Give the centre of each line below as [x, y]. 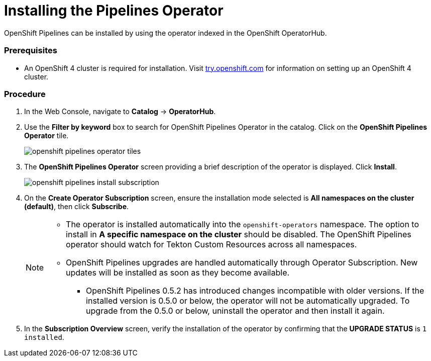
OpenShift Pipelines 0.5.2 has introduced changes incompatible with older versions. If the [255, 291]
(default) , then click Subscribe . [77, 207]
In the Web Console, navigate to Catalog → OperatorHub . [120, 112]
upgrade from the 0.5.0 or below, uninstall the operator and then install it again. [235, 311]
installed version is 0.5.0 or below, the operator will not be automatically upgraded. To [248, 301]
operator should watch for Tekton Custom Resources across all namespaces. [211, 245]
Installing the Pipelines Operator [114, 11]
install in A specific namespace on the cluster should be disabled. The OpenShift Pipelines [239, 235]
